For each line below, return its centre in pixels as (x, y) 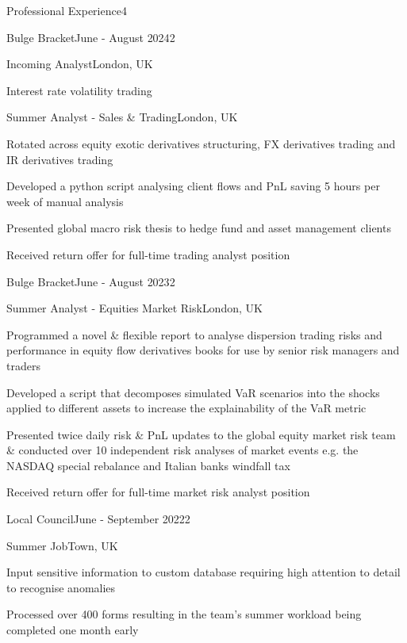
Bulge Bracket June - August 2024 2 (91, 37)
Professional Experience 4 (67, 10)
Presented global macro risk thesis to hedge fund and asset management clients (199, 228)
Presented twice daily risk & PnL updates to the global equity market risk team (201, 434)
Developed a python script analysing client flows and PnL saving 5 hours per (193, 186)
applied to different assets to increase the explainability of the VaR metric (186, 408)
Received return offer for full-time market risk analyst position (158, 492)
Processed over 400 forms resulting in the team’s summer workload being (184, 614)
